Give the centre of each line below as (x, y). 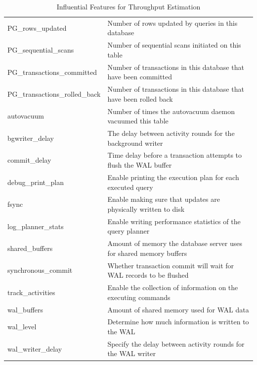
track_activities (31, 292)
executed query (130, 187)
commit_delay (29, 160)
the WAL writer (131, 353)
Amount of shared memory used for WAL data (178, 309)
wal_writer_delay (35, 348)
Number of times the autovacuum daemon (171, 111)
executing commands (139, 297)
